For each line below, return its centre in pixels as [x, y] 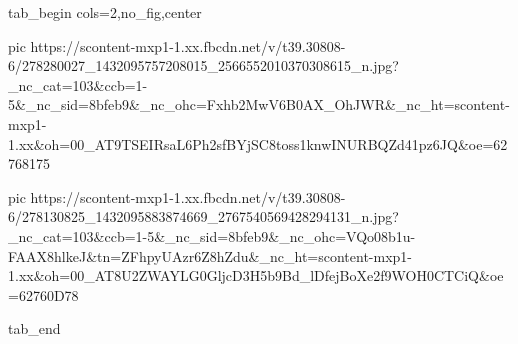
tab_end [34, 328]
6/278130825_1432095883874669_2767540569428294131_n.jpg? [203, 216]
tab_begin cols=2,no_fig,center [105, 12]
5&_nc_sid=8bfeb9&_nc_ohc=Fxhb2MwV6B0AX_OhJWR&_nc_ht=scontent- [259, 104]
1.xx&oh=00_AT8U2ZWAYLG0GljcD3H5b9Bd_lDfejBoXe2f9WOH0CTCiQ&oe [256, 275]
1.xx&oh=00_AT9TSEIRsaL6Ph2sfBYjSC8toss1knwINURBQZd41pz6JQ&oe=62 [258, 143]
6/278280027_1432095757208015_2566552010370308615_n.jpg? [203, 65]
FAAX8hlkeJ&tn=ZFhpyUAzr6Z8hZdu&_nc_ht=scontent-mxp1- [210, 255]
